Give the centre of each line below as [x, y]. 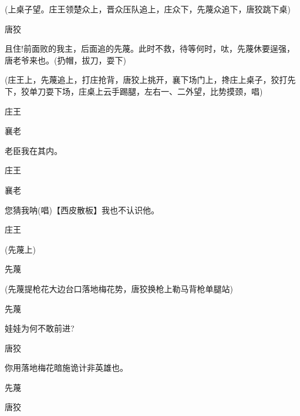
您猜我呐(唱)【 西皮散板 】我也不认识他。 [82, 209]
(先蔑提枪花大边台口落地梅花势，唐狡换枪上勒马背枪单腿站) [119, 288]
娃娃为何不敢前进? [40, 328]
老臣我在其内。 [33, 150]
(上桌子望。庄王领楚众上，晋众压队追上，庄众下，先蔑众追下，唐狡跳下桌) [148, 9]
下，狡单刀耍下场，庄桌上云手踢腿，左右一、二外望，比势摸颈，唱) [134, 91]
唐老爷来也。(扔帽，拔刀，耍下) [65, 60]
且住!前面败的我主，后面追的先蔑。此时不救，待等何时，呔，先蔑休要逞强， [150, 48]
